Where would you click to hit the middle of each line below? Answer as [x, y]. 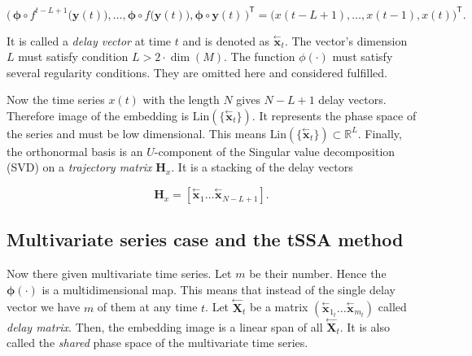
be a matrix [279, 307]
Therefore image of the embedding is [98, 115]
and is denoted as [226, 40]
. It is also [365, 326]
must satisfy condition [73, 56]
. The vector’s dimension [346, 40]
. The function [259, 56]
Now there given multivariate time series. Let [119, 274]
